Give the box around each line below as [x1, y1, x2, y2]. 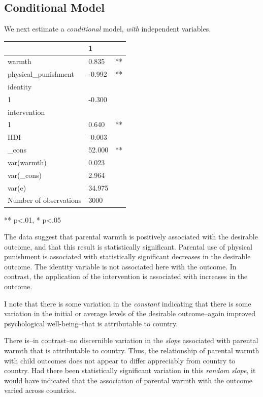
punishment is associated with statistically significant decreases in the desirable [4, 251, 251, 262]
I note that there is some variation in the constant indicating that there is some [4, 298, 251, 309]
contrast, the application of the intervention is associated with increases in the [4, 271, 248, 282]
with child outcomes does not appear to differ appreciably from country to [4, 355, 236, 365]
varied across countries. [4, 385, 76, 395]
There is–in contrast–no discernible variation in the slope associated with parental [4, 335, 258, 346]
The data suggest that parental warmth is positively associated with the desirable [4, 231, 258, 242]
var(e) [8, 182, 26, 193]
